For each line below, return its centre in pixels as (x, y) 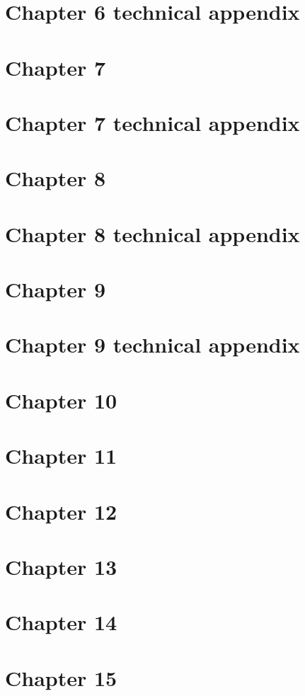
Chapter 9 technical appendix (152, 344)
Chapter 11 (61, 456)
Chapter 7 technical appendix (152, 122)
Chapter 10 (61, 400)
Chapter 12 (61, 511)
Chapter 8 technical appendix (152, 233)
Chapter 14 (61, 622)
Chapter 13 (61, 566)
